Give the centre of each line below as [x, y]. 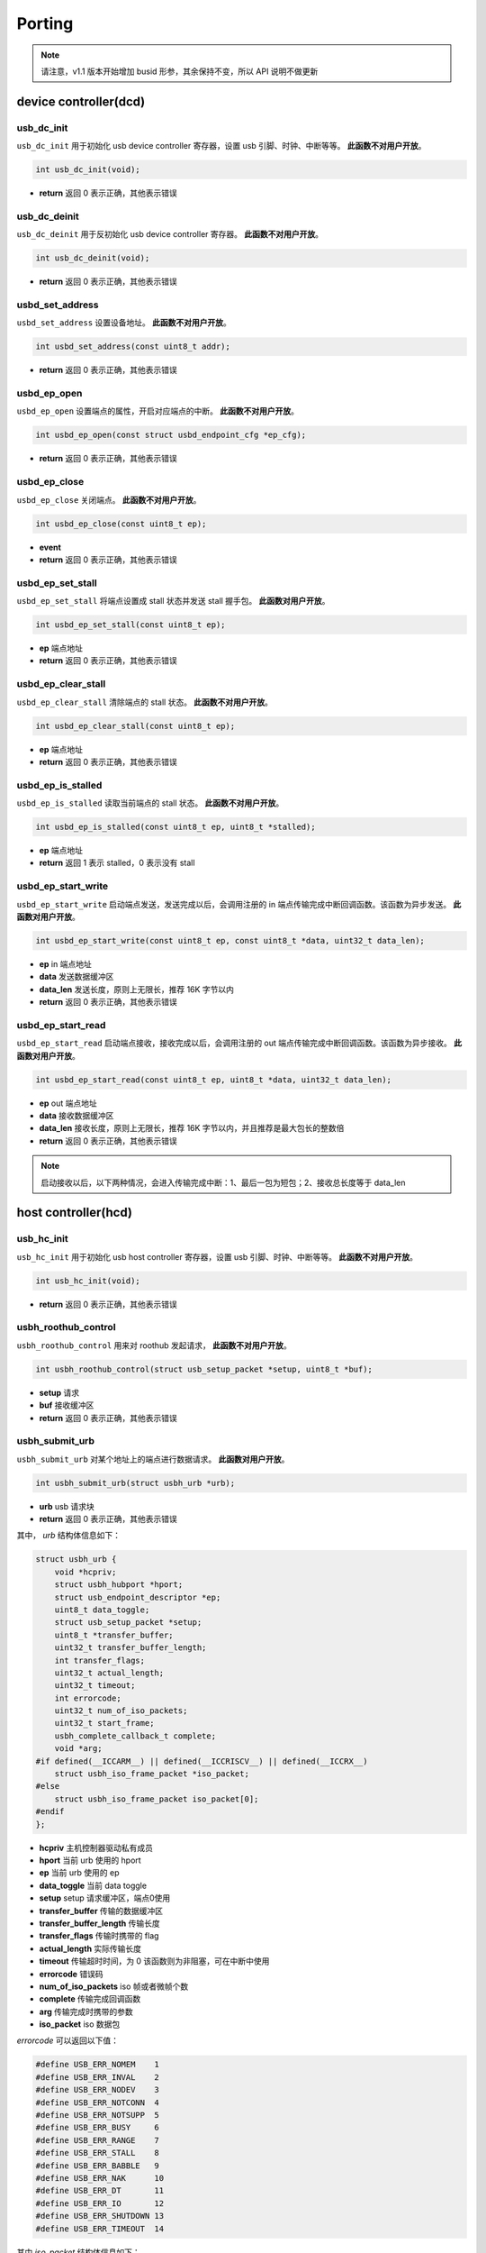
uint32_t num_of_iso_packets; [121, 1711]
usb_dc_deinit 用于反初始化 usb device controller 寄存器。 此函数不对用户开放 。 [170, 234]
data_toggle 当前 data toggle [93, 1885]
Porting [45, 23]
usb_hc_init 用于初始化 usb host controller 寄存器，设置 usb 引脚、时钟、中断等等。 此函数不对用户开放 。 [217, 1256]
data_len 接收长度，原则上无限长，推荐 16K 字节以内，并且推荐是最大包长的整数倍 [192, 1128]
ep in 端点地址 [65, 963]
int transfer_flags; [100, 1660]
